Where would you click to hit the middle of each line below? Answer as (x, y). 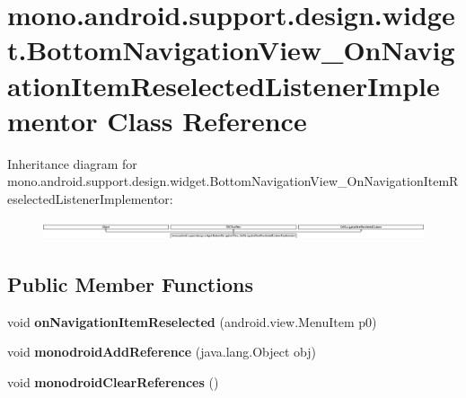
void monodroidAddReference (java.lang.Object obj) (162, 352)
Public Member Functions (130, 283)
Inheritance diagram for (72, 163)
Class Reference (207, 120)
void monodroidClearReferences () (113, 381)
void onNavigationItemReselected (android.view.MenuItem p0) (192, 321)
